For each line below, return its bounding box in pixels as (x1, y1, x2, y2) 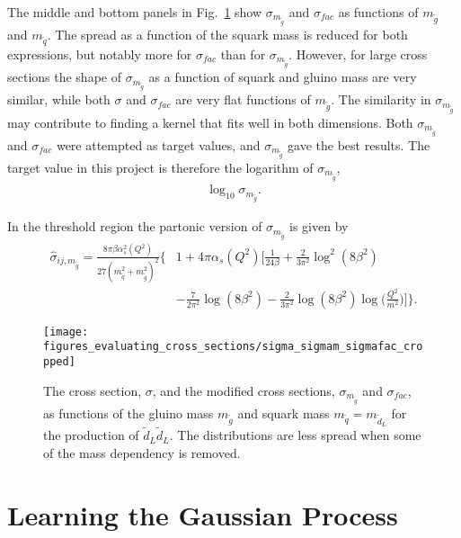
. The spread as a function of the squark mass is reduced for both (47, 25, 408, 44)
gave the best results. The (288, 135, 430, 154)
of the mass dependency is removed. (43, 443, 241, 462)
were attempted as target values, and (56, 135, 261, 154)
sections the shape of (7, 67, 121, 86)
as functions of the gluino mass (43, 403, 214, 422)
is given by (289, 217, 349, 236)
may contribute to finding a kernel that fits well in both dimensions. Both (7, 112, 413, 131)
